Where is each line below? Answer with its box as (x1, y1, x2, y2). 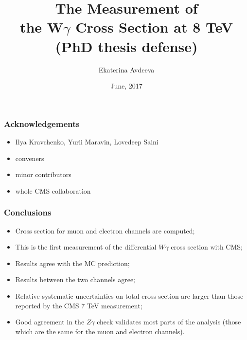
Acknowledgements (4, 117, 80, 129)
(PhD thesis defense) (55, 36, 198, 56)
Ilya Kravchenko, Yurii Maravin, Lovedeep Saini (15, 136, 159, 146)
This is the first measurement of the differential (15, 242, 157, 252)
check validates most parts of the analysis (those (97, 317, 241, 327)
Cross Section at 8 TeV (75, 17, 233, 37)
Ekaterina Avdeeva (98, 64, 155, 74)
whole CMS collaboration (15, 185, 91, 196)
